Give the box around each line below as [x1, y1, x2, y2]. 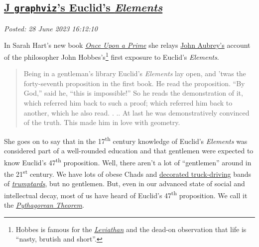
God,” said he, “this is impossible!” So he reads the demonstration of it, [23, 88, 243, 98]
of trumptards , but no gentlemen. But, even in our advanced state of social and [4, 178, 245, 189]
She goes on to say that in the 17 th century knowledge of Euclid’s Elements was [4, 134, 248, 146]
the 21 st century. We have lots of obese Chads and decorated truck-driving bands [4, 167, 252, 179]
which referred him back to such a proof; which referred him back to [23, 98, 233, 108]
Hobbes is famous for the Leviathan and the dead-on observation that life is [15, 224, 247, 234]
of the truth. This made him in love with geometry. [23, 117, 180, 127]
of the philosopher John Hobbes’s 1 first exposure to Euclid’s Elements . [4, 50, 219, 62]
